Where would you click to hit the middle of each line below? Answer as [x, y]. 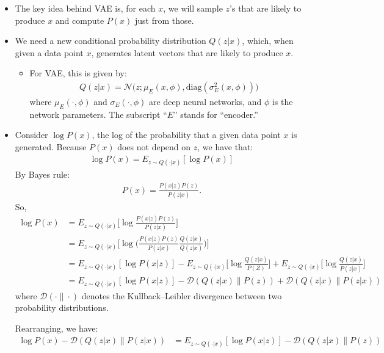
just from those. [164, 20]
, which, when [268, 41]
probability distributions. [62, 308]
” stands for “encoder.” [216, 114]
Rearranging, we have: [56, 328]
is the [282, 101]
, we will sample [193, 8]
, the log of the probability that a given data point [186, 135]
